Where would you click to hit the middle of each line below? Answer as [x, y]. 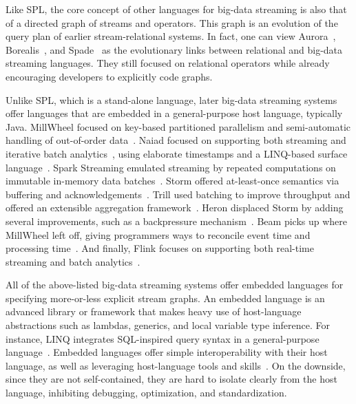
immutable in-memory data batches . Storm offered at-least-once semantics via [172, 181]
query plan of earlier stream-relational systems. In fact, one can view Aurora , [171, 36]
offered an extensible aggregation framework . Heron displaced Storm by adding [175, 208]
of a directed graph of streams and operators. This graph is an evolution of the [172, 22]
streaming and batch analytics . [73, 261]
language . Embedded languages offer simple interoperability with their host [167, 352]
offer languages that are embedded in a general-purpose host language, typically [174, 113]
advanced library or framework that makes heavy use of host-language [154, 311]
